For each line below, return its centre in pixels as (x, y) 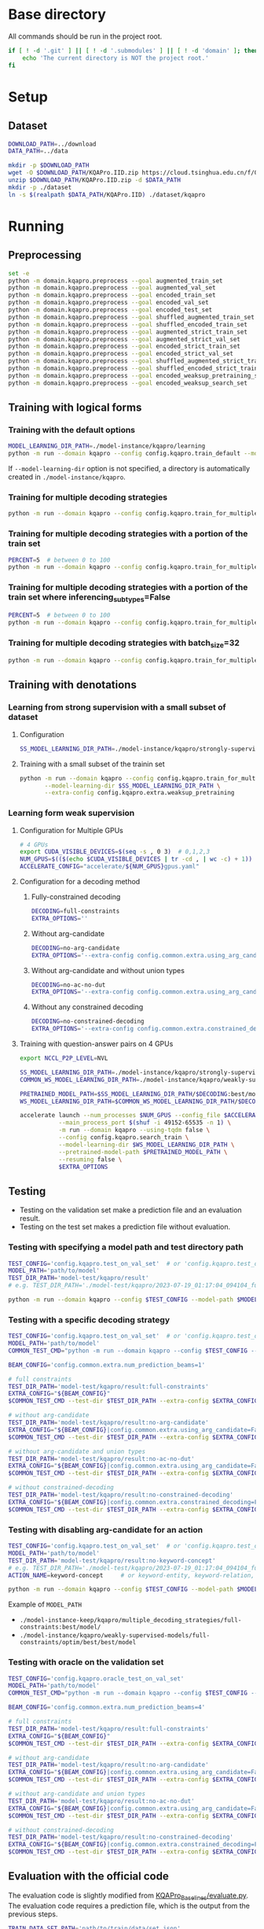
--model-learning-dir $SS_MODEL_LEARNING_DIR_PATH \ (132, 786)
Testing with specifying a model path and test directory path (126, 1247)
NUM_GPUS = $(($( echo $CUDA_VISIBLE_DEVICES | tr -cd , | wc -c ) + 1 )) (136, 859)
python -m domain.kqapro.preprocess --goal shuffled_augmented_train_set (132, 317)
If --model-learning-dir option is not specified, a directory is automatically (129, 469)
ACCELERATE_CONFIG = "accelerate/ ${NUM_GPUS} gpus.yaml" (109, 867)
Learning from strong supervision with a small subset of (117, 707)
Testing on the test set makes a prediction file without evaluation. (125, 1227)
